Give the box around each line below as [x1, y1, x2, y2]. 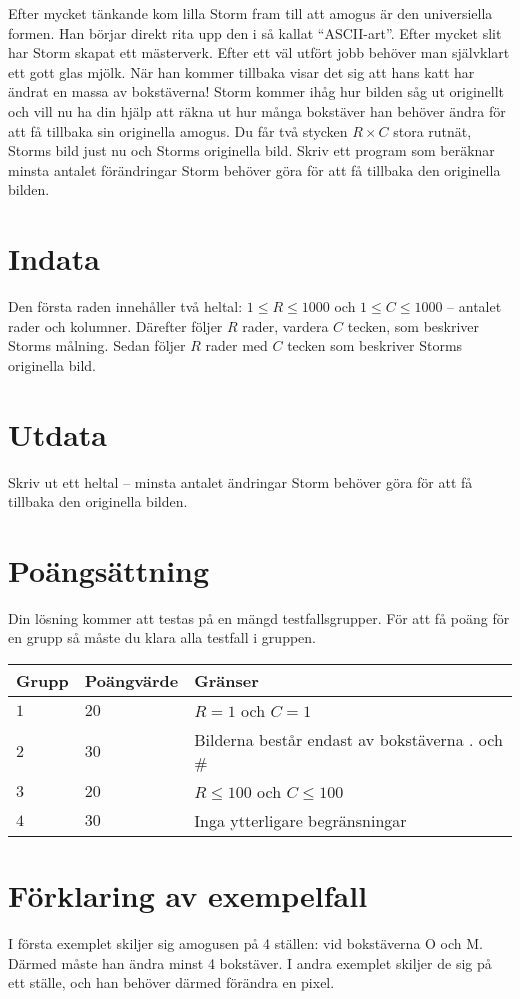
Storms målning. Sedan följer [8, 335, 186, 356]
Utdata [8, 413, 108, 454]
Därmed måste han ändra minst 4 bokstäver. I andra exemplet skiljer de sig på [8, 952, 492, 973]
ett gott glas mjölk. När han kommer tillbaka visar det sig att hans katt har [8, 61, 475, 82]
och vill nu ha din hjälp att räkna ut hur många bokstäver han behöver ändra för [8, 100, 506, 121]
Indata [8, 238, 100, 279]
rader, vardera [242, 315, 329, 336]
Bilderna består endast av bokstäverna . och [194, 728, 503, 752]
